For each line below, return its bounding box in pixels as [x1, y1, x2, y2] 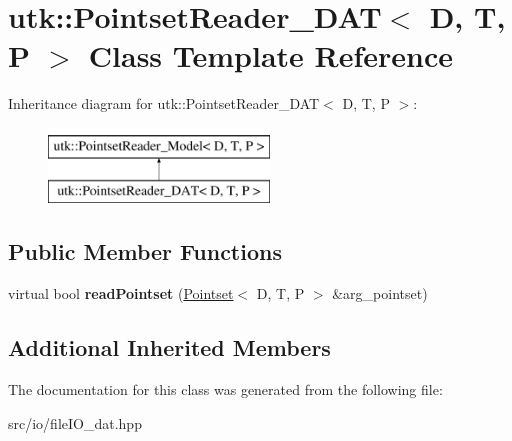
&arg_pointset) [332, 283, 428, 304]
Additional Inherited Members [8, 332, 331, 363]
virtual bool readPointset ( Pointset [8, 283, 234, 304]
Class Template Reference [88, 35, 454, 76]
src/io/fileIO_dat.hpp [8, 412, 142, 433]
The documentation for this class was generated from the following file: [8, 379, 443, 400]
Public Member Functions [8, 236, 282, 267]
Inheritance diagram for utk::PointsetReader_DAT [8, 93, 320, 114]
